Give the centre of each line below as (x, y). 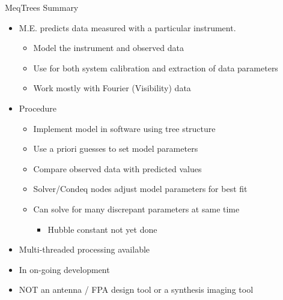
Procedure (38, 108)
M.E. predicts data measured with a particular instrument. (127, 27)
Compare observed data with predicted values (117, 168)
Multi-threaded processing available (84, 249)
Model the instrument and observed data (108, 48)
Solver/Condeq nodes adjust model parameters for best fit (140, 189)
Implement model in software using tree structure (124, 128)
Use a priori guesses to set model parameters (116, 148)
